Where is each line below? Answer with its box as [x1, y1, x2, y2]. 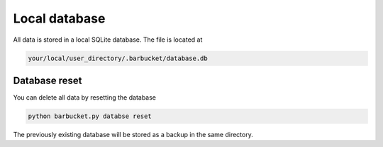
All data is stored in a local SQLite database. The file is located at [13, 35, 203, 44]
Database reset [13, 74, 82, 86]
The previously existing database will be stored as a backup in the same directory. [13, 131, 253, 139]
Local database [13, 11, 106, 26]
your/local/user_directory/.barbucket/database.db [28, 54, 209, 62]
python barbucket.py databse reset [28, 112, 152, 120]
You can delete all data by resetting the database [13, 93, 156, 102]
